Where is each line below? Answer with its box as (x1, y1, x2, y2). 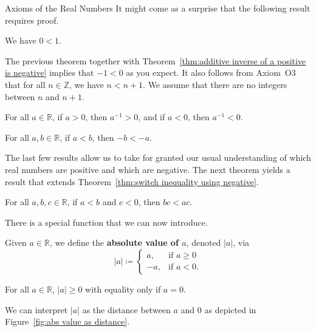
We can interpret (5, 303, 68, 316)
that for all (5, 78, 46, 90)
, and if (138, 110, 165, 123)
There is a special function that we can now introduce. (5, 215, 208, 228)
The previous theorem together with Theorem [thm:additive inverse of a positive (5, 54, 306, 67)
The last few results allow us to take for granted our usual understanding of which (5, 151, 311, 164)
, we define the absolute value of (50, 236, 179, 249)
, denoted (186, 236, 221, 249)
